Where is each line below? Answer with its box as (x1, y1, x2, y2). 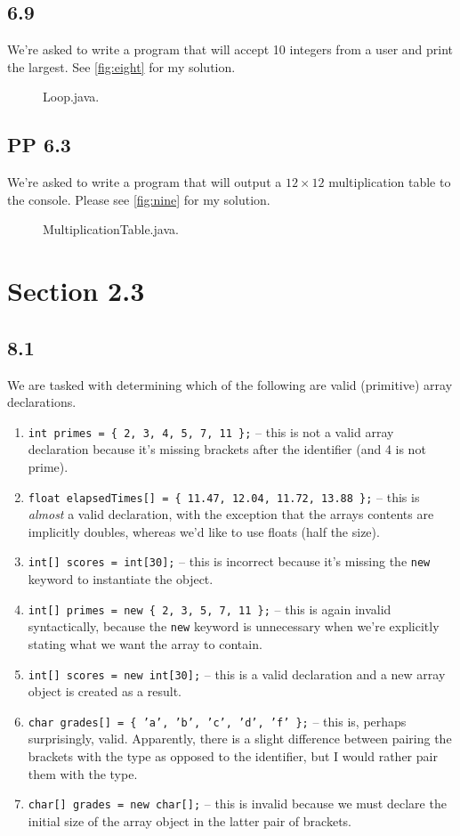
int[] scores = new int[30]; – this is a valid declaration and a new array (28, 664, 446, 683)
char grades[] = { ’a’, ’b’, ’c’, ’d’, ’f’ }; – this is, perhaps (28, 711, 407, 730)
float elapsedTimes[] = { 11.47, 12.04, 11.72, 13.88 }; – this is (28, 487, 420, 506)
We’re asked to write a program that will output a (7, 173, 282, 191)
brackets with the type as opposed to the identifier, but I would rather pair (28, 747, 438, 766)
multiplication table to (328, 173, 451, 191)
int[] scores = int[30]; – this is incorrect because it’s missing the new (28, 552, 431, 571)
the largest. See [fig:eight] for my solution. (7, 57, 236, 76)
